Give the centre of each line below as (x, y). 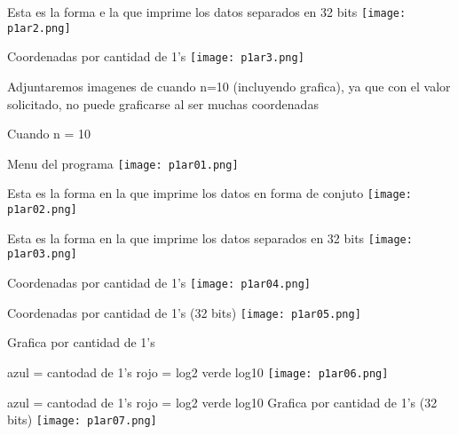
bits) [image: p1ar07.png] (82, 419)
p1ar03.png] (42, 254)
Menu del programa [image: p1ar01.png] (123, 163)
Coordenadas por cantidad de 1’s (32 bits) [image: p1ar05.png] (184, 312)
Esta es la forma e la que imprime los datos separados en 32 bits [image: (207, 12)
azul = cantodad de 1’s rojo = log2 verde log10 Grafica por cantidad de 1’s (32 (222, 402)
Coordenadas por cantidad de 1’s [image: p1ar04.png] (159, 283)
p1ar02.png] (42, 210)
